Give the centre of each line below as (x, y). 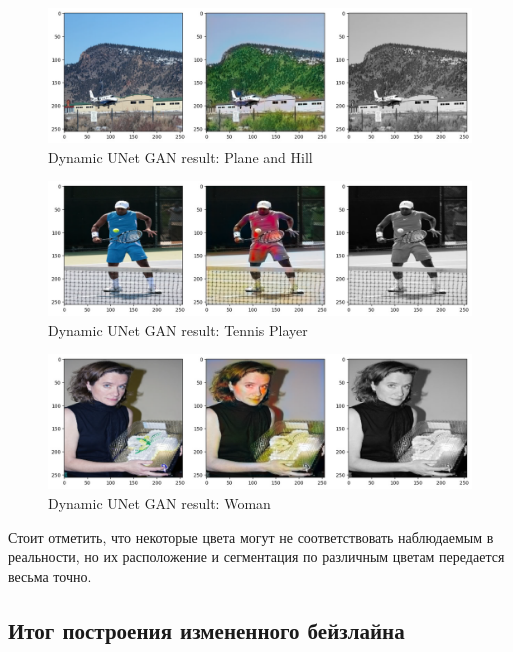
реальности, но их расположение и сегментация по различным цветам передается (256, 556)
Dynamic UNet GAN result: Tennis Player (178, 329)
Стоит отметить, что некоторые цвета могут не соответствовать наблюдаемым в (251, 536)
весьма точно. (50, 575)
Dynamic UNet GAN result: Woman (159, 502)
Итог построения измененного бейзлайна (206, 629)
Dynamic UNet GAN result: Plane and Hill (180, 156)
